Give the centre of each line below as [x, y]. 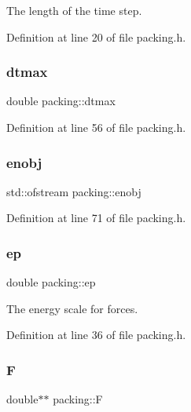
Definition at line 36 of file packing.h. [96, 335]
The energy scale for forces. [72, 308]
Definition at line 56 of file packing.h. [96, 127]
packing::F [78, 399]
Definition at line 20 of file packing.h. [96, 36]
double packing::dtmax [61, 101]
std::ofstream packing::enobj [74, 191]
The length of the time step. [74, 10]
